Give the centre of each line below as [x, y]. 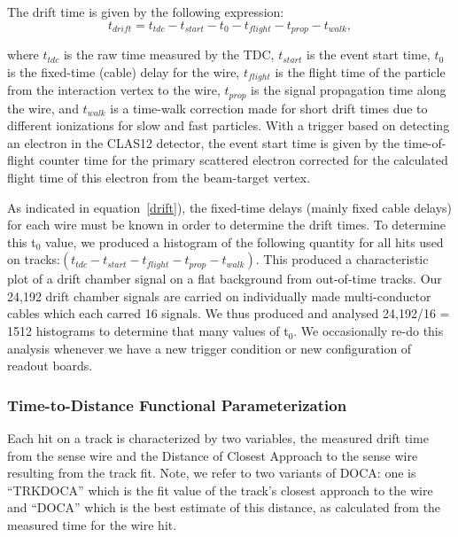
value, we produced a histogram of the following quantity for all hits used [245, 241]
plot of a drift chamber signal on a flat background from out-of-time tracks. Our [225, 279]
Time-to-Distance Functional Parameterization [177, 405]
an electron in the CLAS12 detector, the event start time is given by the [203, 142]
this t [22, 241]
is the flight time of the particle [360, 71]
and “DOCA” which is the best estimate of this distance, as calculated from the [224, 507]
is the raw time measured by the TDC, [169, 54]
